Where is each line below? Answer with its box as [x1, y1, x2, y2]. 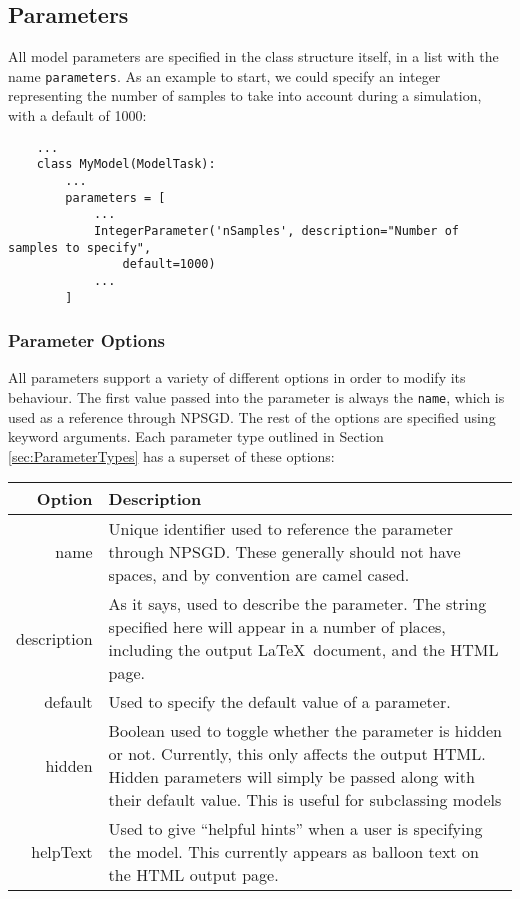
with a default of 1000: [8, 105, 147, 126]
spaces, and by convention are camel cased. [108, 563, 410, 587]
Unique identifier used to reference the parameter [108, 517, 453, 541]
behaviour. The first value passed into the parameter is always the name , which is [8, 387, 505, 408]
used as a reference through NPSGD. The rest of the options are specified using [8, 406, 496, 427]
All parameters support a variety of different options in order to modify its [8, 367, 466, 388]
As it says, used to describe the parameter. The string [108, 592, 487, 616]
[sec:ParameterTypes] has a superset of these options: [8, 445, 335, 466]
